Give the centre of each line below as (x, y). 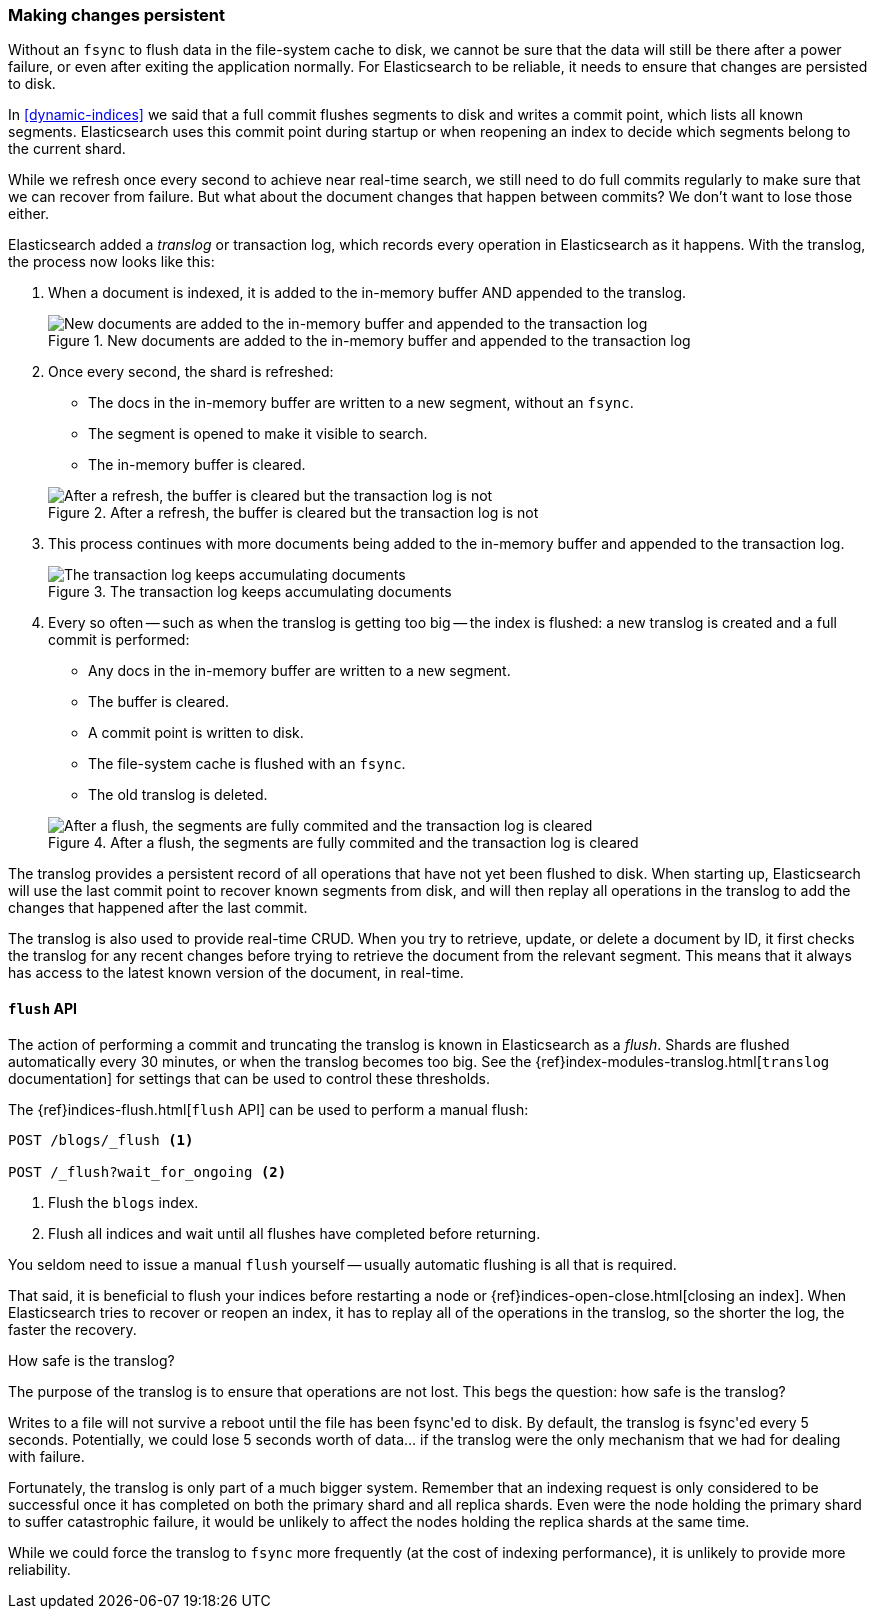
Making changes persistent (116, 15)
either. (29, 214)
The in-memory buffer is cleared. (197, 465)
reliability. (39, 1569)
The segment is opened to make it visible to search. (258, 434)
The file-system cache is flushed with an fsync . (247, 764)
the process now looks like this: (111, 262)
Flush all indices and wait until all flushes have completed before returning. (294, 1233)
